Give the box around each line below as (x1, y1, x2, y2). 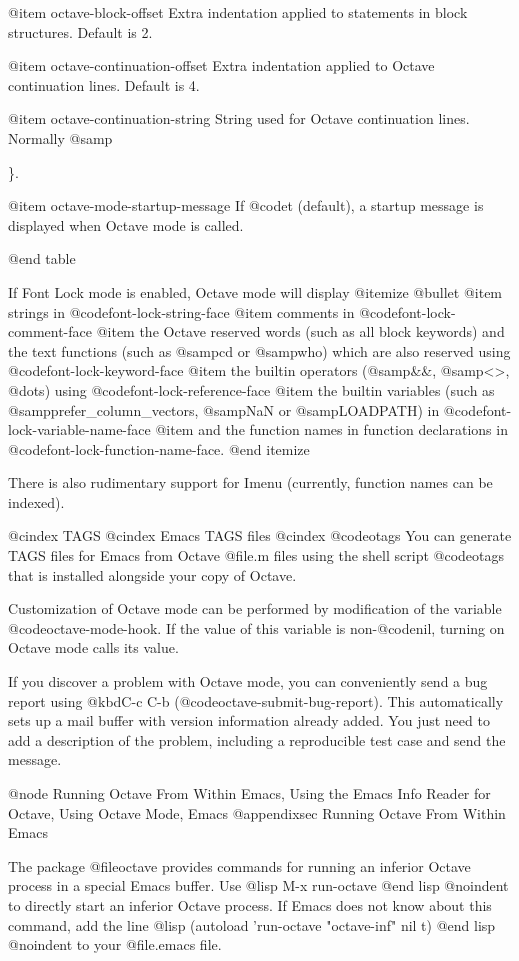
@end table (8, 248, 76, 269)
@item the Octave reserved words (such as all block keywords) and (96, 321, 505, 342)
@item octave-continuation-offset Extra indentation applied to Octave (8, 55, 435, 76)
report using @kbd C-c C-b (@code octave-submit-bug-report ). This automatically (8, 690, 504, 711)
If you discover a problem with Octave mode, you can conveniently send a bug (8, 671, 488, 692)
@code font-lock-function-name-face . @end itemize (8, 438, 310, 459)
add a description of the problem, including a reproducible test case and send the (8, 729, 506, 750)
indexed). (8, 491, 65, 512)
